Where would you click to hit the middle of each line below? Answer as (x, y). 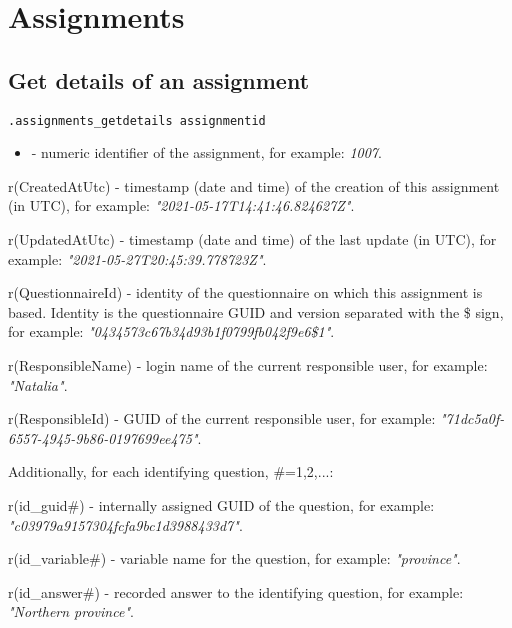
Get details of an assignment (159, 79)
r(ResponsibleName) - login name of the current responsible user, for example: (248, 364)
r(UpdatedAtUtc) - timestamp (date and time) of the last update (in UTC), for (252, 239)
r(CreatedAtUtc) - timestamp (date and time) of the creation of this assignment (254, 185)
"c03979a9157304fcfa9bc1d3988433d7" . (125, 524)
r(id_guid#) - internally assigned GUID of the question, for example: (221, 504)
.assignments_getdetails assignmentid (137, 120)
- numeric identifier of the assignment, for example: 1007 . (206, 152)
